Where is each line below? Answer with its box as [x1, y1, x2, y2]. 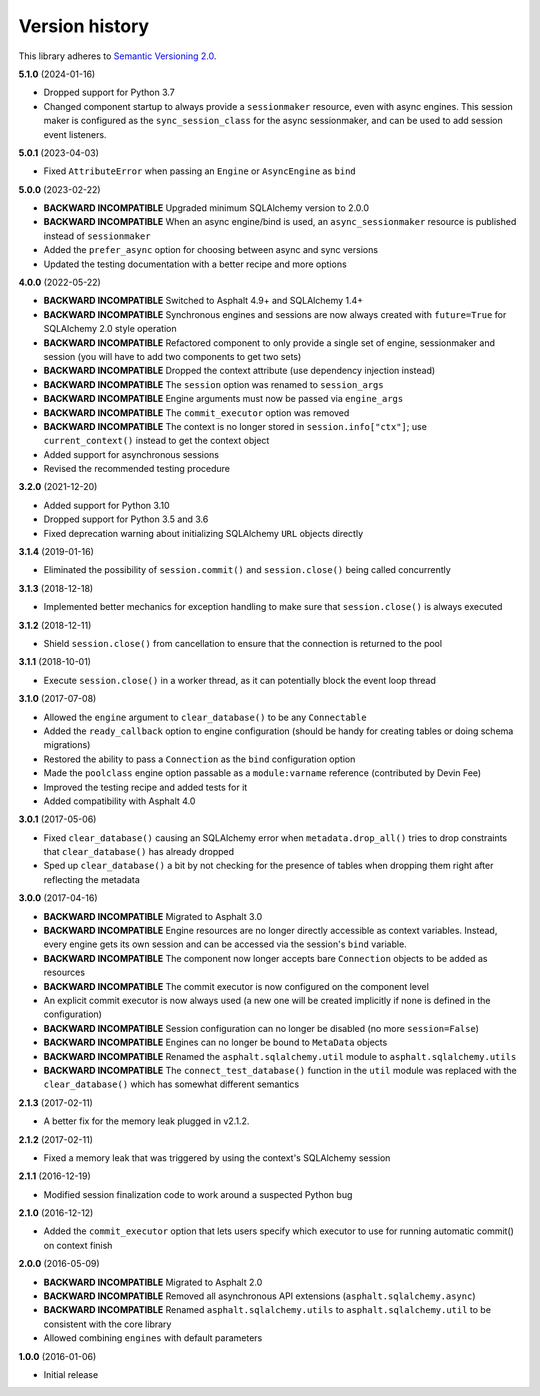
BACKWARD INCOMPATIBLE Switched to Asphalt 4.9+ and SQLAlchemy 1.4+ [43, 295, 364, 307]
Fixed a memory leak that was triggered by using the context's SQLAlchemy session [43, 1151, 391, 1164]
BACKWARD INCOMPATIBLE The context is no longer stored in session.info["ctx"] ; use [43, 420, 427, 432]
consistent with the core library [43, 1318, 172, 1330]
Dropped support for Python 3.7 [43, 86, 175, 99]
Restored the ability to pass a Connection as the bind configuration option [43, 753, 356, 765]
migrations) [43, 739, 91, 751]
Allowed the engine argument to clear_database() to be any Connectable [43, 711, 367, 723]
